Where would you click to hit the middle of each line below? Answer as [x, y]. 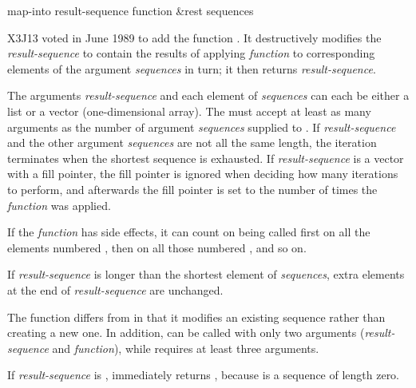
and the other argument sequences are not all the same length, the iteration [192, 143]
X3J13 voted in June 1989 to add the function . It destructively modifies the [194, 37]
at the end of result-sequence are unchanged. [115, 289]
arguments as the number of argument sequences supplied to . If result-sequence [202, 127]
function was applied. [59, 205]
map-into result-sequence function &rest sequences [131, 10]
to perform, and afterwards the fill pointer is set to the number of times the [192, 189]
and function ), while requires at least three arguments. [186, 348]
